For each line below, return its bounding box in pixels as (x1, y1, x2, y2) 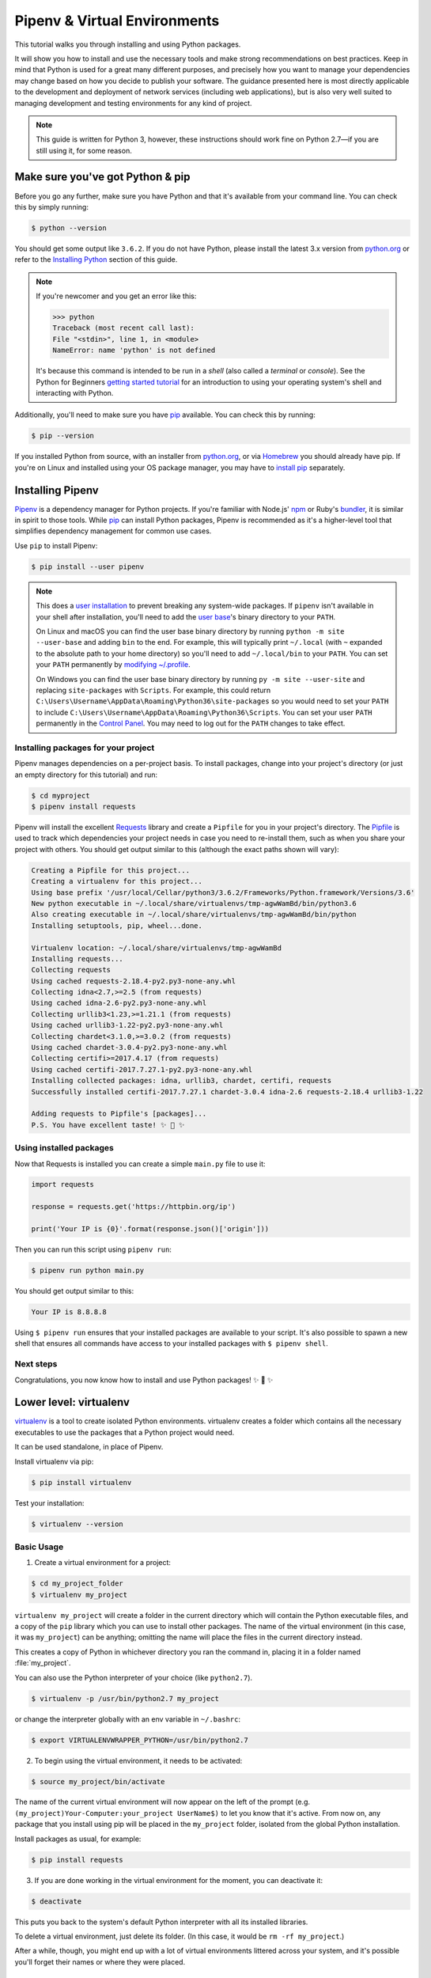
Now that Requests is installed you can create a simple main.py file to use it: (14, 1159, 266, 1169)
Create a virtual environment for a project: (34, 1558, 172, 1567)
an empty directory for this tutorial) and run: (14, 770, 158, 779)
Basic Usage (14, 1541, 64, 1552)
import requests (31, 1180, 95, 1189)
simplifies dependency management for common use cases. (14, 526, 212, 536)
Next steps (14, 1358, 58, 1370)
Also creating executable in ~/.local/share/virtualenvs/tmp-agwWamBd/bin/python (31, 910, 357, 919)
